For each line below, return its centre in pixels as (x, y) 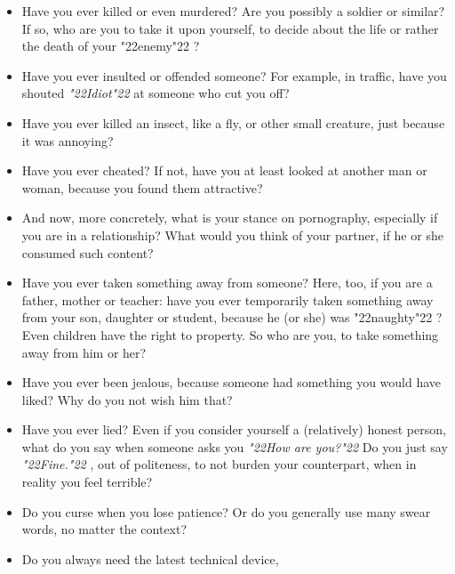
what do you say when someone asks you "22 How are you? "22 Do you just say (235, 446)
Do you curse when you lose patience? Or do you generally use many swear (226, 511)
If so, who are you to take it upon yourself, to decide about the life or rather (230, 28)
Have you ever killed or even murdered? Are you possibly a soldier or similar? (233, 11)
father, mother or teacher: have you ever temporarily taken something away (227, 299)
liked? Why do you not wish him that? (127, 399)
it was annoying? (68, 140)
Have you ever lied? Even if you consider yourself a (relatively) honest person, (234, 429)
